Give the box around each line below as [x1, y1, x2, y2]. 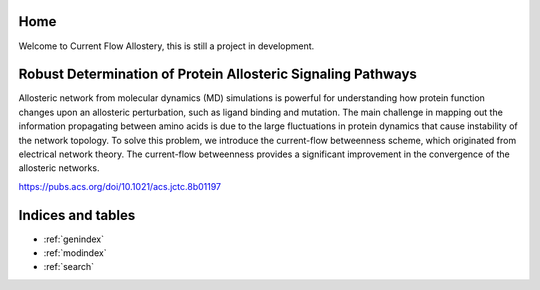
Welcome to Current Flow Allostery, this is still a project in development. [18, 40, 315, 52]
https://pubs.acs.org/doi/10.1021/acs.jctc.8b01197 [18, 180, 222, 192]
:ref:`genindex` [43, 233, 105, 245]
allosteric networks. [18, 162, 100, 174]
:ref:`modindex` [43, 247, 107, 259]
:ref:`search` [43, 261, 95, 273]
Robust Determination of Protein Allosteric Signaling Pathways [18, 66, 417, 83]
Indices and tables [18, 206, 136, 224]
